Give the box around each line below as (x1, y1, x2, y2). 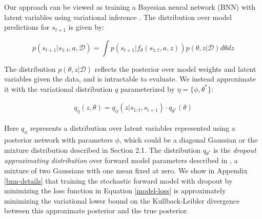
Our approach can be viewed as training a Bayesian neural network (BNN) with (4, 2, 255, 12)
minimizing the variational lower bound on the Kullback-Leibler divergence (4, 195, 240, 206)
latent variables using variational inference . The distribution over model (4, 11, 232, 22)
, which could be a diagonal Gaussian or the (119, 134, 258, 145)
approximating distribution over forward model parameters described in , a (4, 155, 238, 166)
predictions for (4, 22, 50, 32)
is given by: (68, 22, 104, 32)
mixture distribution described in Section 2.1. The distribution (4, 144, 201, 155)
